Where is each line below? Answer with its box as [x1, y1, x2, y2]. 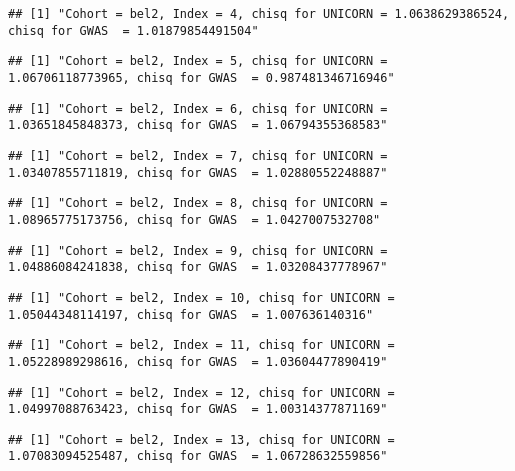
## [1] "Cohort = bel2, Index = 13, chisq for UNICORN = [8, 432, 395, 447]
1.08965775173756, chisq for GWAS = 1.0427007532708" [8, 212, 381, 227]
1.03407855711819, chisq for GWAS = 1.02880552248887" [8, 165, 388, 180]
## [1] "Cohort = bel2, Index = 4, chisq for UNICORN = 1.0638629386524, [8, 7, 510, 21]
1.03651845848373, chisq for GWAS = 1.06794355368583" [8, 118, 388, 133]
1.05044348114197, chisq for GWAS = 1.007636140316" [8, 307, 374, 322]
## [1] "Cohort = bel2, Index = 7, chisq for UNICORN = [8, 148, 388, 163]
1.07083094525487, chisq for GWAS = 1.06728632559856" [8, 449, 388, 464]
